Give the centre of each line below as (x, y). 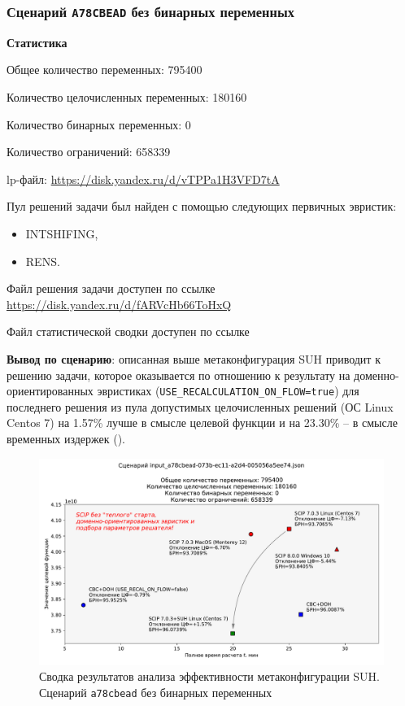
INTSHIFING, (62, 233)
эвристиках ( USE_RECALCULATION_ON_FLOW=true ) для (228, 391)
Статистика (37, 42)
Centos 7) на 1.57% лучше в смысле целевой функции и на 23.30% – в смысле (202, 423)
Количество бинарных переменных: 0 (99, 124)
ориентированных (50, 391)
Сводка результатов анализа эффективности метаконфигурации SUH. (210, 676)
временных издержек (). (66, 438)
